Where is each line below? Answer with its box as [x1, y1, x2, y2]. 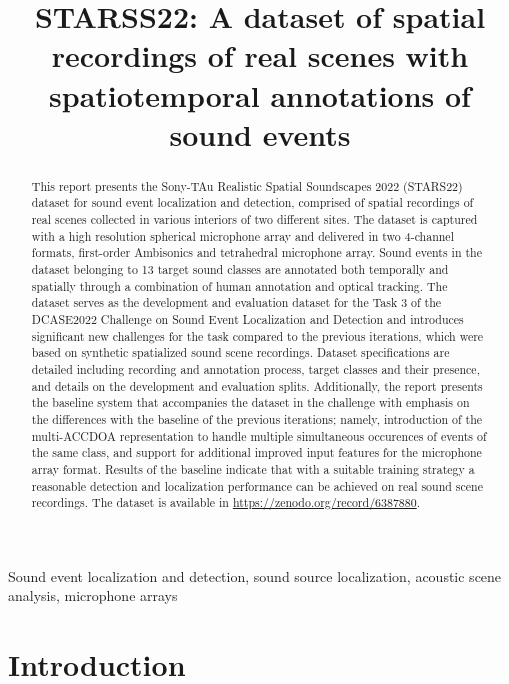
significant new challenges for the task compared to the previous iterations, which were [31, 327, 484, 344]
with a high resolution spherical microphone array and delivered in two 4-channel [31, 227, 454, 244]
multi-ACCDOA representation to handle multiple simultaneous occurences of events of [31, 427, 487, 444]
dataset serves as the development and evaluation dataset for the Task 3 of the [31, 294, 442, 311]
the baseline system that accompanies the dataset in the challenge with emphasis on [31, 394, 470, 411]
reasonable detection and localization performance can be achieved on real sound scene [31, 477, 483, 494]
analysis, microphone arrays [8, 585, 178, 606]
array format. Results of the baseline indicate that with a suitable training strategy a [31, 460, 475, 477]
